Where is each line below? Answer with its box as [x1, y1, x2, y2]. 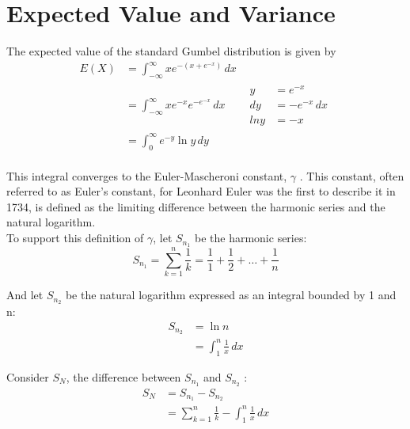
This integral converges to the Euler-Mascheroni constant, [6, 167, 287, 184]
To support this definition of [6, 230, 144, 246]
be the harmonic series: [194, 230, 307, 246]
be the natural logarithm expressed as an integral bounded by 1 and [65, 287, 397, 303]
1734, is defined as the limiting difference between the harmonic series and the [6, 198, 385, 214]
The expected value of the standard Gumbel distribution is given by [6, 43, 336, 59]
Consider [6, 368, 49, 385]
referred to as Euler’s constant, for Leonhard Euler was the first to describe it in [6, 183, 396, 199]
